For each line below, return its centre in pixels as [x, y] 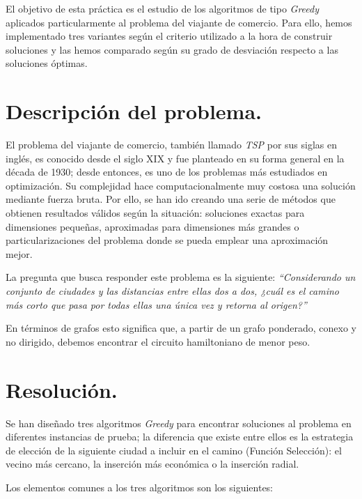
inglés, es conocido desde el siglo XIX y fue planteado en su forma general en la [175, 158]
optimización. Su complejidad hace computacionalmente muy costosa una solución [181, 185]
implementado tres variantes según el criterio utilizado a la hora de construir [169, 36]
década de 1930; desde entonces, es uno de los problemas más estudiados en [167, 172]
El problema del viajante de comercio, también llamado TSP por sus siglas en [172, 145]
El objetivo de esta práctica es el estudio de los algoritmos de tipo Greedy [163, 8]
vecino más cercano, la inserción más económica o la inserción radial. [152, 464]
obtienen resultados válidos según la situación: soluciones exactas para [155, 213]
